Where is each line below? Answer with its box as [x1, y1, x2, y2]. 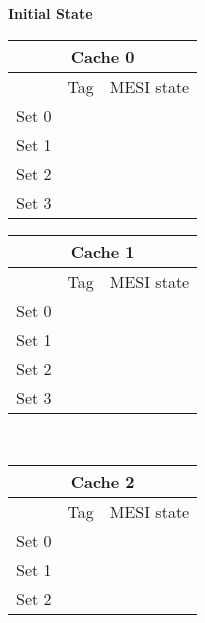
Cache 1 [70, 239, 135, 263]
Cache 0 [70, 44, 135, 68]
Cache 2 [70, 470, 135, 494]
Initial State [8, 3, 93, 23]
